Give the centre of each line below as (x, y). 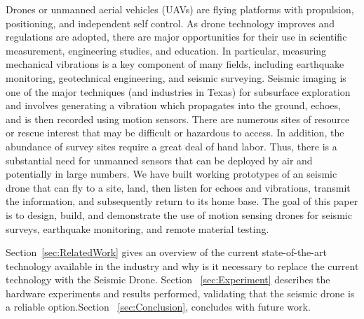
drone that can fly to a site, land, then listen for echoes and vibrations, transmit (178, 187)
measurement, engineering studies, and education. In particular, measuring (166, 50)
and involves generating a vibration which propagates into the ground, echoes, (173, 105)
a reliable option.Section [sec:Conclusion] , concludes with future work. (158, 307)
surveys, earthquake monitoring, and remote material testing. (137, 228)
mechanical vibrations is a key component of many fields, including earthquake (175, 64)
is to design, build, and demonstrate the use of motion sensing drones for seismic (179, 214)
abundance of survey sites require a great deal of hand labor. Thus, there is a (171, 146)
